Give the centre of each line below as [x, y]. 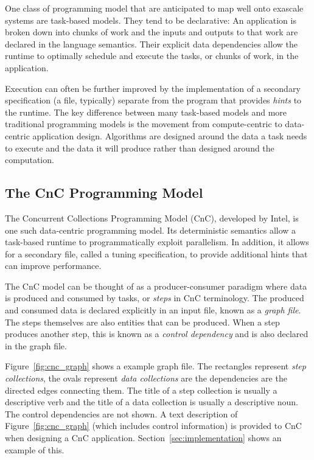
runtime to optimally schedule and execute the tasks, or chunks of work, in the [152, 56]
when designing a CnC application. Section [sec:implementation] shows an [143, 438]
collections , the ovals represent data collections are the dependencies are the [146, 378]
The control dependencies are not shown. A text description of [121, 413]
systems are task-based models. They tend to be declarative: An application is [151, 20]
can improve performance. [53, 266]
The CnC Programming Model [104, 193]
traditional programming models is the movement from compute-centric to [144, 124]
